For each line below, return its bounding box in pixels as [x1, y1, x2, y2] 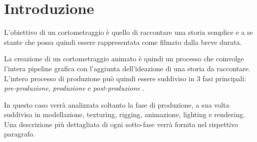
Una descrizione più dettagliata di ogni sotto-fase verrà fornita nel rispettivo [4, 119, 238, 129]
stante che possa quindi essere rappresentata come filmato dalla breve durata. [4, 36, 242, 47]
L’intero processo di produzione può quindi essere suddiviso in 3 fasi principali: [4, 73, 246, 83]
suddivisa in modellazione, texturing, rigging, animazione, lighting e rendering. [4, 109, 245, 120]
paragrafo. [4, 129, 35, 139]
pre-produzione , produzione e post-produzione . [4, 83, 145, 93]
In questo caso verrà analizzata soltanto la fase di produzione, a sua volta [4, 99, 229, 110]
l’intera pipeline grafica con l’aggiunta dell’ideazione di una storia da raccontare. [4, 63, 250, 73]
